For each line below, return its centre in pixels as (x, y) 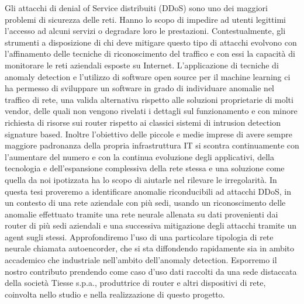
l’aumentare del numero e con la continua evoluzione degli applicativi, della (139, 156)
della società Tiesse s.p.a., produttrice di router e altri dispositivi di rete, (135, 283)
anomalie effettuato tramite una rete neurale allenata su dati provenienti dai (141, 214)
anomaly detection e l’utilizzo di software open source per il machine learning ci (148, 76)
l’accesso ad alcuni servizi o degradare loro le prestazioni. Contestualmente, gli (145, 31)
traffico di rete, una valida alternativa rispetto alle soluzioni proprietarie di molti (149, 99)
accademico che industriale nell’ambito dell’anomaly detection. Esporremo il (141, 260)
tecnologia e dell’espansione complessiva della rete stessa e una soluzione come (145, 168)
